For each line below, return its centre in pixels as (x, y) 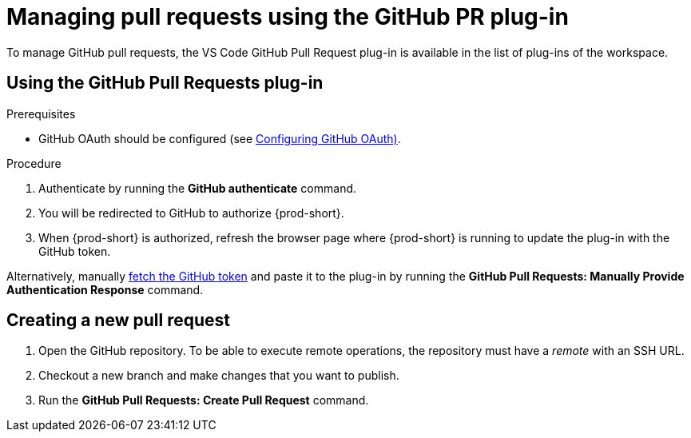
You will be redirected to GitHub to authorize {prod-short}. (191, 213)
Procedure (34, 163)
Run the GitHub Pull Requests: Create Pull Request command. (204, 400)
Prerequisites (41, 113)
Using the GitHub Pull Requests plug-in (165, 83)
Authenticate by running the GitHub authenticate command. (198, 188)
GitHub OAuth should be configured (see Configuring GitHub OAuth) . (220, 138)
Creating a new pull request (118, 321)
